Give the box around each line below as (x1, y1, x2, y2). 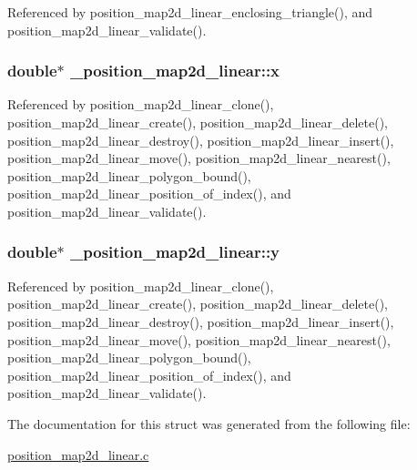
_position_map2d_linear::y (70, 240, 280, 263)
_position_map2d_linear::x (70, 59, 280, 82)
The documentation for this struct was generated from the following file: (7, 414, 411, 433)
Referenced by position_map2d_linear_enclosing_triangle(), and (7, 3, 373, 21)
